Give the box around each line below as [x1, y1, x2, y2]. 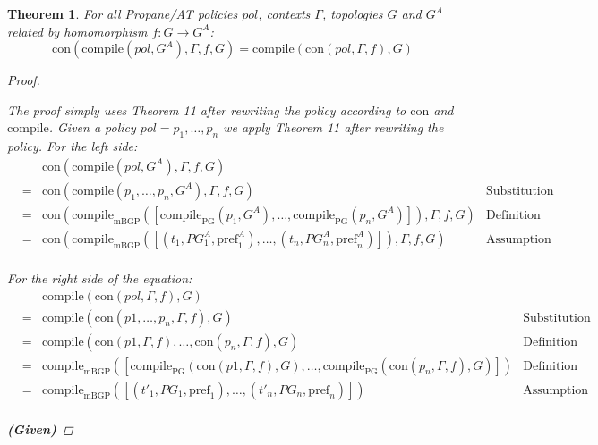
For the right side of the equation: [7, 268, 192, 287]
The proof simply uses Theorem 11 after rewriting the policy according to [7, 100, 406, 119]
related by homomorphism [7, 21, 148, 40]
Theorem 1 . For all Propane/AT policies [7, 4, 238, 22]
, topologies [321, 4, 383, 22]
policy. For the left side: [7, 137, 138, 155]
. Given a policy [48, 118, 136, 137]
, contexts [258, 4, 311, 22]
